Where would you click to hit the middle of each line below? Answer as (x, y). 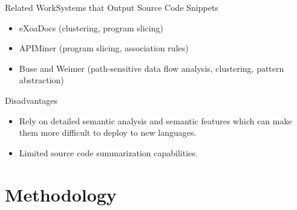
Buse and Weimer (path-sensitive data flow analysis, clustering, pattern (152, 68)
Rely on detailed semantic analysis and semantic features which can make (155, 120)
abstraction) (41, 80)
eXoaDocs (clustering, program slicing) (91, 27)
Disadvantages (31, 100)
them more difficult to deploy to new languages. (108, 132)
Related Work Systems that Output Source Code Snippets (112, 7)
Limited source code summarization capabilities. (108, 152)
